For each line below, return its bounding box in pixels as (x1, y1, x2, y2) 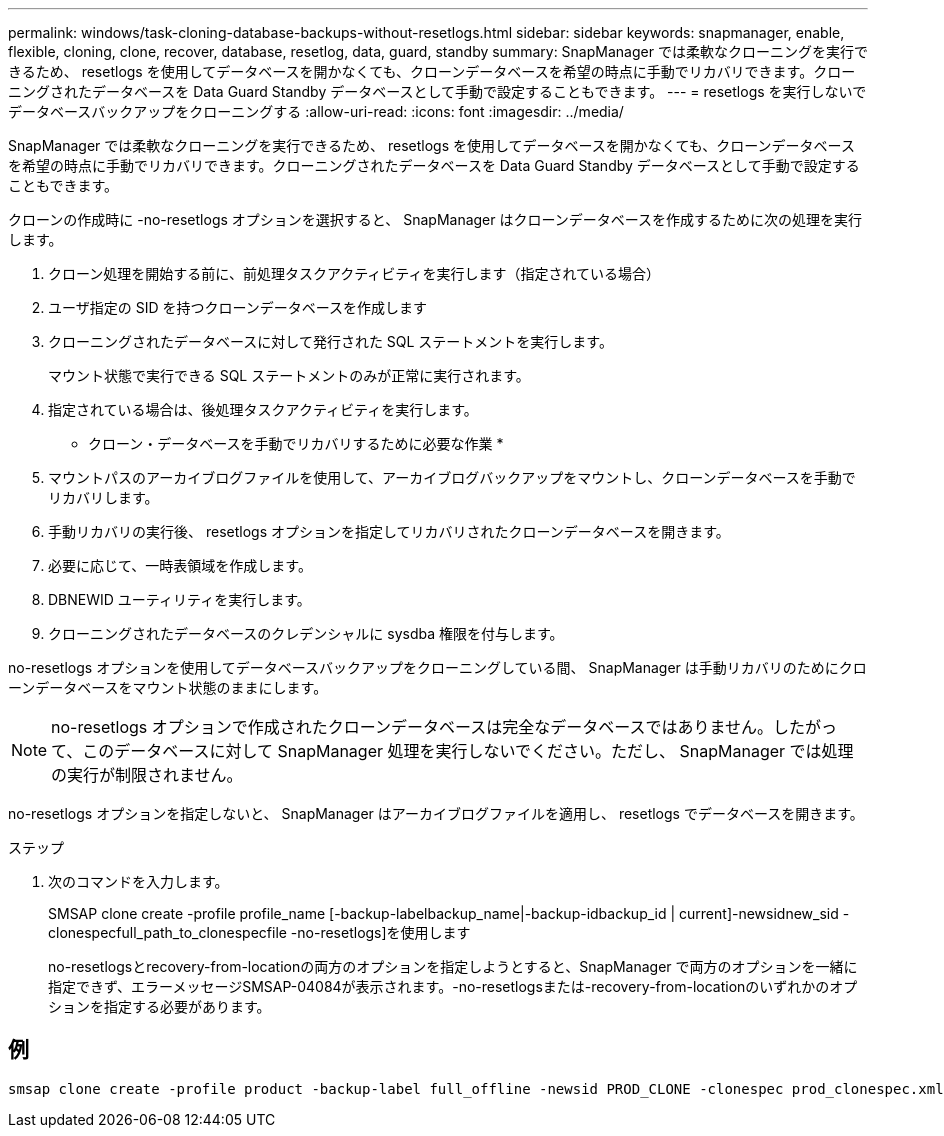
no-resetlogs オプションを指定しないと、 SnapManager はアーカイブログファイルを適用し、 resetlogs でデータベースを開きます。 (8, 805, 864, 822)
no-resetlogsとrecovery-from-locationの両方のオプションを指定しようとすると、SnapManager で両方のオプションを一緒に (48, 958, 858, 975)
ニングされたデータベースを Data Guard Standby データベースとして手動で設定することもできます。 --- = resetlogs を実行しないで (8, 83, 867, 100)
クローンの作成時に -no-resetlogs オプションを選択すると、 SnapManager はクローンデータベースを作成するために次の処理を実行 (8, 211, 863, 228)
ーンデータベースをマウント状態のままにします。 (8, 679, 328, 696)
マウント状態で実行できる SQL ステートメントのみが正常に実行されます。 (48, 367, 530, 384)
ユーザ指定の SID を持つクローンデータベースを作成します (48, 299, 428, 316)
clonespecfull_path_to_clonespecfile (48, 924, 287, 941)
